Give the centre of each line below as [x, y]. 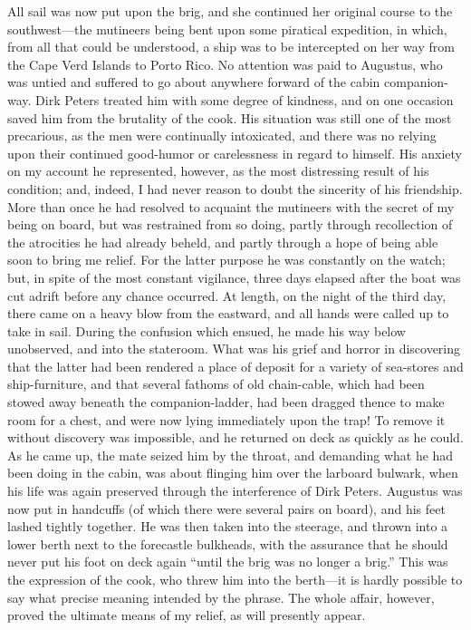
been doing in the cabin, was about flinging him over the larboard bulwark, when [233, 473]
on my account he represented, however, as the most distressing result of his [218, 171]
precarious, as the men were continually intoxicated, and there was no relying [222, 136]
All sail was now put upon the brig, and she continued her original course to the [230, 11]
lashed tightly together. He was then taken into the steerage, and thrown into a [228, 526]
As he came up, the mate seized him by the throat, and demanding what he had [231, 455]
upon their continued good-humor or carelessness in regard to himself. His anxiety [235, 153]
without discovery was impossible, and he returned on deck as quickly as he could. [235, 437]
